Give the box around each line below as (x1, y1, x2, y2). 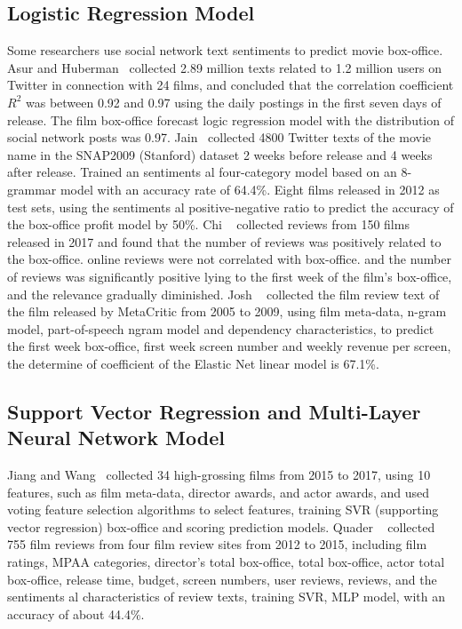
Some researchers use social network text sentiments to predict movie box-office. (7, 41, 443, 60)
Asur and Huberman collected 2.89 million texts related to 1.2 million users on (7, 58, 442, 76)
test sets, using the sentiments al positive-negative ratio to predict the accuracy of (7, 197, 454, 216)
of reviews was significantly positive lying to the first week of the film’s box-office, (7, 267, 452, 285)
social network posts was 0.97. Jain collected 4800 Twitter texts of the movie (7, 128, 431, 147)
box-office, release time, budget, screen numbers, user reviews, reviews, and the (7, 569, 437, 588)
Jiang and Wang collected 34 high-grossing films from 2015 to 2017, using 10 (7, 466, 431, 484)
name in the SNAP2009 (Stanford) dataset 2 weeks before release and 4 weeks (7, 145, 433, 163)
